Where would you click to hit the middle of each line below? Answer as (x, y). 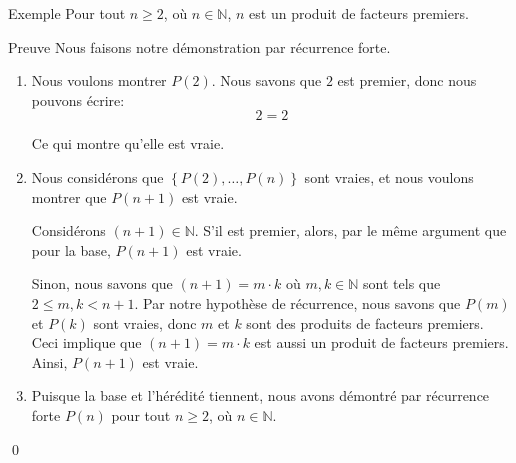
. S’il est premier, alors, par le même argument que (350, 230)
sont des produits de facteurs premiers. (365, 322)
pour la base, (71, 249)
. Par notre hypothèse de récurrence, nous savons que (297, 302)
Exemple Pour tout (67, 13)
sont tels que (402, 283)
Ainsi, (49, 361)
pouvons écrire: (78, 99)
